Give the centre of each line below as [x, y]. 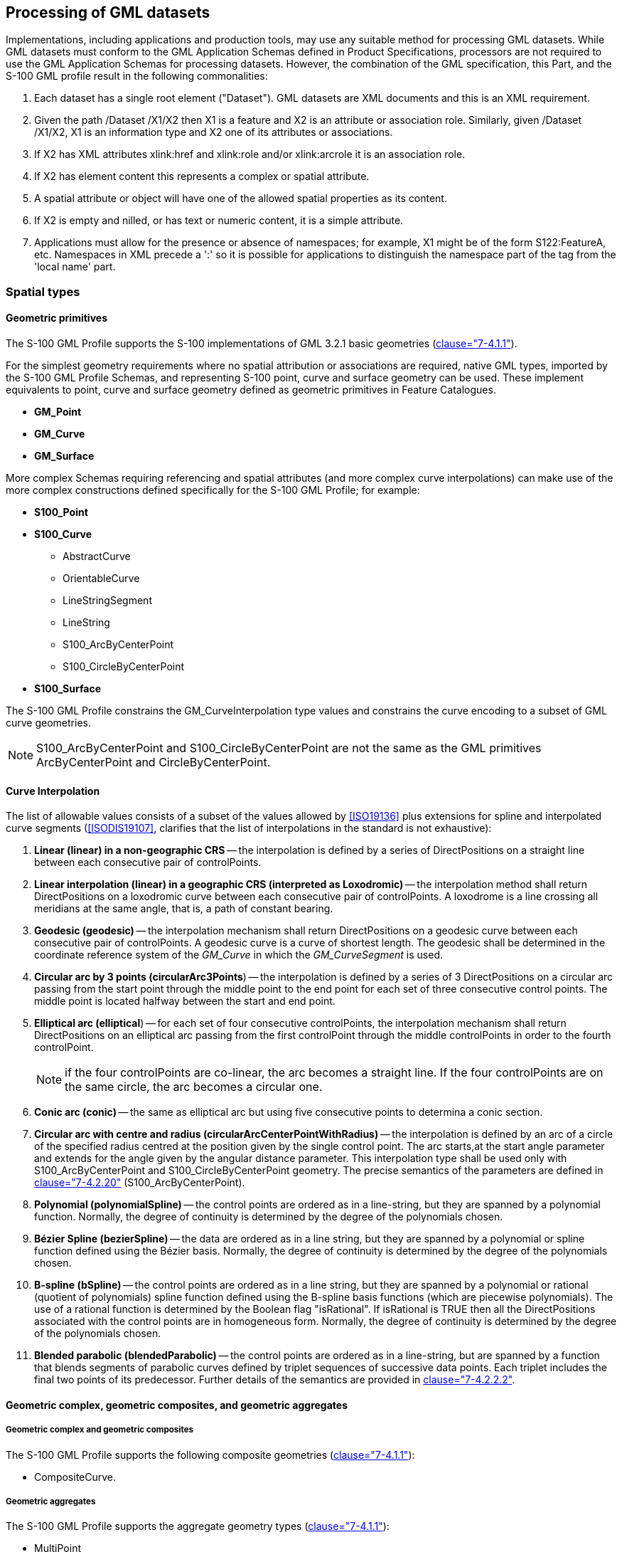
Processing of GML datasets [108, 12]
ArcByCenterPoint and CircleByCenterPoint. [154, 762]
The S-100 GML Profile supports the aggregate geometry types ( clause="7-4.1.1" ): [198, 1526]
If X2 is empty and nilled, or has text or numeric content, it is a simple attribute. [219, 221]
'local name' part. [75, 267]
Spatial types [43, 291]
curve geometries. [48, 723]
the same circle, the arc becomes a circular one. [194, 1087]
